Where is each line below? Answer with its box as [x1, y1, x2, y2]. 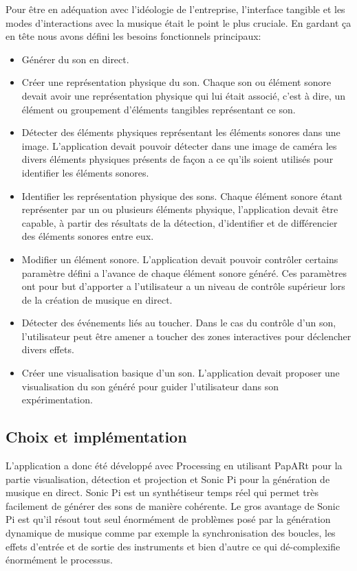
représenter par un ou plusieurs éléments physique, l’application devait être [21, 202, 338, 216]
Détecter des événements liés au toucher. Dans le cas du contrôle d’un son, [21, 315, 336, 330]
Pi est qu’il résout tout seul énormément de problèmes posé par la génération [6, 512, 331, 526]
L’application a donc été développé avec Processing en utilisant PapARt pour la [6, 458, 343, 473]
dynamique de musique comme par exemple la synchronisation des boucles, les [6, 526, 336, 540]
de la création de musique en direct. [21, 292, 173, 306]
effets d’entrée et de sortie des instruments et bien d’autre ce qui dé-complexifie [6, 539, 340, 553]
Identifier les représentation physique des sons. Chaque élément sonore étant [21, 188, 343, 203]
